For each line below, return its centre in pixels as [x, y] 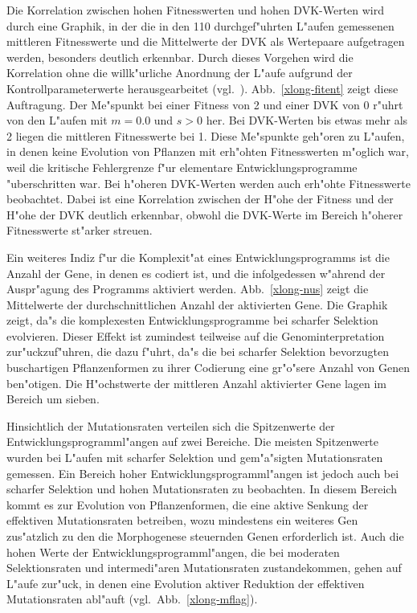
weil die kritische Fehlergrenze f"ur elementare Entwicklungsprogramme [182, 167]
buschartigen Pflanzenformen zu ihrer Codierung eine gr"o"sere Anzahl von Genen [208, 368]
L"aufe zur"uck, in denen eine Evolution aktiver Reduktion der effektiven [186, 583]
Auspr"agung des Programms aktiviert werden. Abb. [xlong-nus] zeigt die [188, 289]
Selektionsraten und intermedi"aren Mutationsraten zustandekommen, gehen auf [204, 568]
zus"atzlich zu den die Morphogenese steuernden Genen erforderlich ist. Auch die [205, 536]
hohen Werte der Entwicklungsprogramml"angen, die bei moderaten [173, 552]
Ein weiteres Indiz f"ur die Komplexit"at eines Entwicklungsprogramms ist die [198, 257]
